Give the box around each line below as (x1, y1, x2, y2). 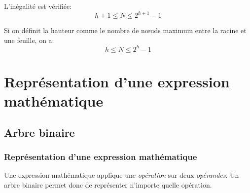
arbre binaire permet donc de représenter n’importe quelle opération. (4, 179, 212, 190)
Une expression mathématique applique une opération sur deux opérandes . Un (4, 170, 239, 180)
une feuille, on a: (4, 35, 54, 45)
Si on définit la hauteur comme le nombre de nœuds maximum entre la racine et (4, 25, 247, 36)
